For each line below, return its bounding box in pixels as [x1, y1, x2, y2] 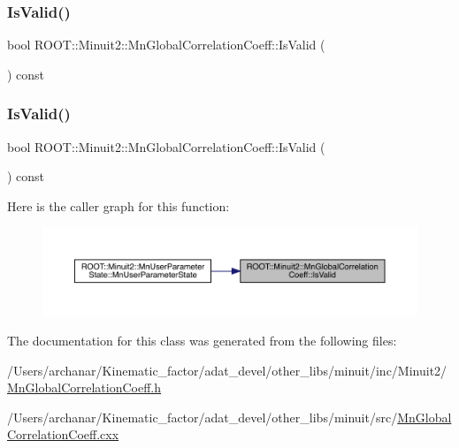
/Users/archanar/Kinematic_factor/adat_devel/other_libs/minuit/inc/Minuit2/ [7, 361, 448, 379]
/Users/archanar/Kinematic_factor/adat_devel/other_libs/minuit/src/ [7, 407, 398, 426]
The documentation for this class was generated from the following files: [7, 330, 397, 349]
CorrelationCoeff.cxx [7, 425, 119, 444]
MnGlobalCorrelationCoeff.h [7, 378, 162, 397]
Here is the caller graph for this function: [7, 196, 230, 215]
